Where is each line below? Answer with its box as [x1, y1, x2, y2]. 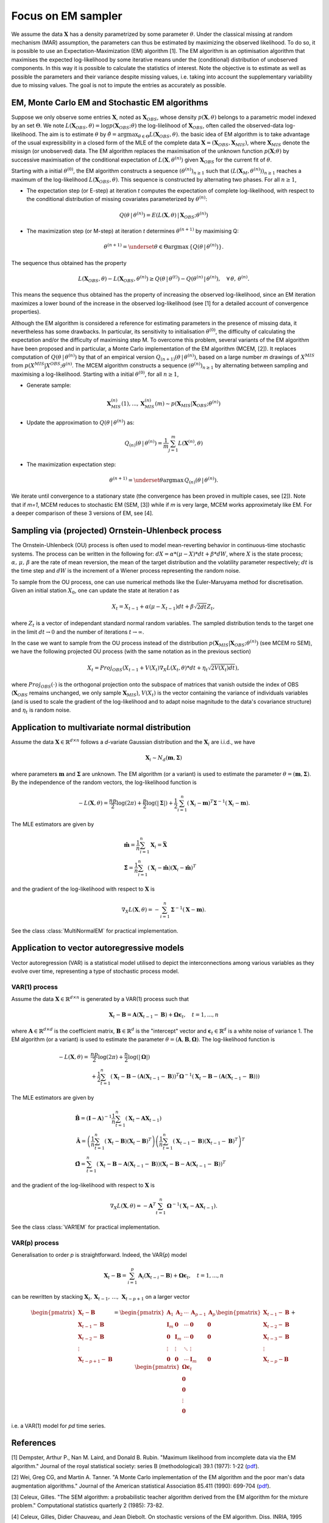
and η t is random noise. [11, 706, 71, 715]
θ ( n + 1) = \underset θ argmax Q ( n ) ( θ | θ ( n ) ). [109, 476, 219, 485]
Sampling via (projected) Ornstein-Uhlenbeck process [11, 526, 222, 536]
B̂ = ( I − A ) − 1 [75, 1114, 112, 1122]
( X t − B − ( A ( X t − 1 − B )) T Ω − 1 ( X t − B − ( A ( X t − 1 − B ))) [110, 1072, 260, 1081]
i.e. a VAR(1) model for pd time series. [11, 1422, 106, 1429]
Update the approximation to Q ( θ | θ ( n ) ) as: [26, 418, 135, 426]
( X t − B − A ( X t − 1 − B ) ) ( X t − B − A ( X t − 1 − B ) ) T [96, 1159, 226, 1169]
